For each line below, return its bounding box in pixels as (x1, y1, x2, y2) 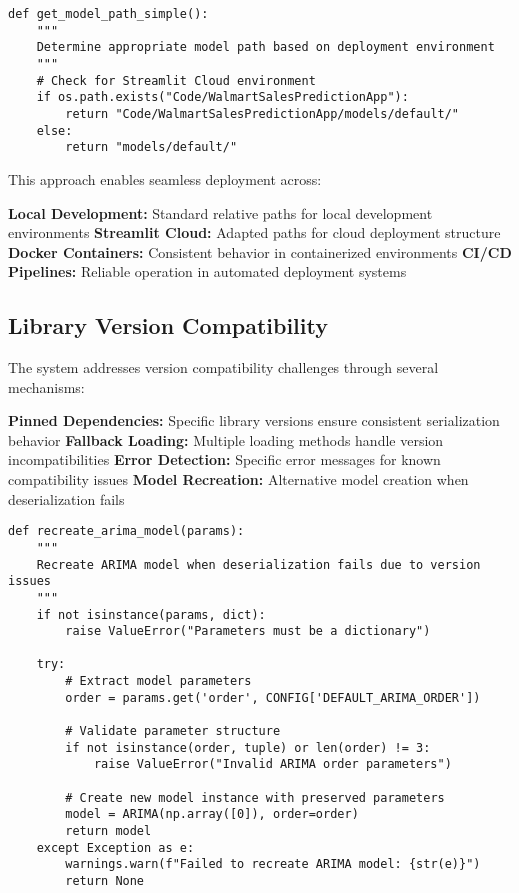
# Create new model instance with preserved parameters (65, 790, 445, 805)
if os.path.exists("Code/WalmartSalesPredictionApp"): (36, 90, 409, 105)
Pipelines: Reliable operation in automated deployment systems (8, 261, 407, 282)
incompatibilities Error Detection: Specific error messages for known (8, 449, 441, 470)
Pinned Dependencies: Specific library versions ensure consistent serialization (8, 410, 500, 431)
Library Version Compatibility (8, 310, 328, 341)
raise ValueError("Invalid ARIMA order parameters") (93, 757, 452, 772)
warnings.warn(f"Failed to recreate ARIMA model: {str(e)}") (65, 857, 481, 872)
